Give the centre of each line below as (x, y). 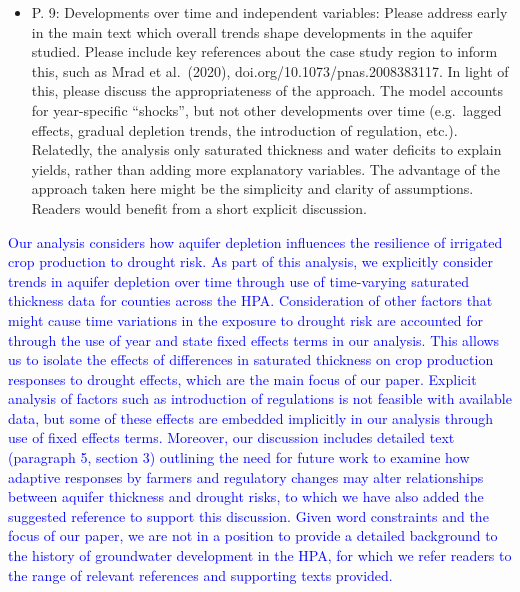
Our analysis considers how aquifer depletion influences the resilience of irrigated (255, 241)
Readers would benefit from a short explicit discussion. (199, 207)
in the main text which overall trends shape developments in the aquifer (252, 31)
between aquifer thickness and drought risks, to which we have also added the (246, 496)
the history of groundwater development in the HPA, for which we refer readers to (260, 555)
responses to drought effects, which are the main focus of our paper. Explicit (242, 378)
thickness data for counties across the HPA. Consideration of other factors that (250, 300)
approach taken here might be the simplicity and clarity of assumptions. (252, 188)
